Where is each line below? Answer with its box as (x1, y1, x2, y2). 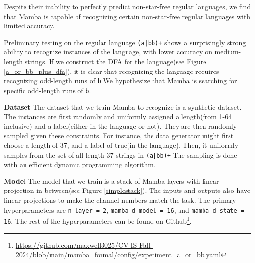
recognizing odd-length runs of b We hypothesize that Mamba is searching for (4, 75, 237, 86)
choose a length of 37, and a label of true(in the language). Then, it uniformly (4, 140, 239, 150)
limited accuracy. (4, 21, 55, 31)
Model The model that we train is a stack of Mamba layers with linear (4, 175, 219, 186)
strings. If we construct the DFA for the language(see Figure (25, 56, 206, 67)
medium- (214, 47, 241, 57)
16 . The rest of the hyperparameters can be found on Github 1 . (4, 215, 192, 226)
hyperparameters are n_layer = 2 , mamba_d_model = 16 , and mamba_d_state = (4, 204, 244, 215)
